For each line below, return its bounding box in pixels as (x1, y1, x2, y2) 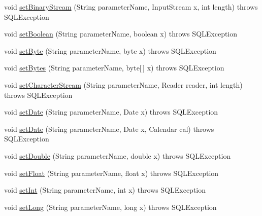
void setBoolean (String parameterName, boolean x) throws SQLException (4, 28, 238, 39)
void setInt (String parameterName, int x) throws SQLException (4, 185, 206, 195)
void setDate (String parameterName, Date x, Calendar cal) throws (4, 123, 214, 134)
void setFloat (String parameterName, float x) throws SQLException (4, 167, 219, 178)
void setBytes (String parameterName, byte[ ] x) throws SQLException (4, 62, 224, 73)
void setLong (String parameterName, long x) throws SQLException (4, 201, 217, 212)
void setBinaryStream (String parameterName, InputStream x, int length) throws (4, 2, 258, 12)
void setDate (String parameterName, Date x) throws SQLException (4, 106, 218, 117)
